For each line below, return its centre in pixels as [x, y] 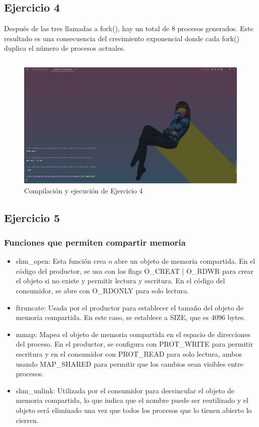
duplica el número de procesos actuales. [65, 48]
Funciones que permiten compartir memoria [95, 242]
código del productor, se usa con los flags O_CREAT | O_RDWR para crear [135, 271]
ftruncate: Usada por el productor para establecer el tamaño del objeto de [129, 307]
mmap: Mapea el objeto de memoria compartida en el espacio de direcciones [133, 334]
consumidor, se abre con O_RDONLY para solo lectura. [102, 290]
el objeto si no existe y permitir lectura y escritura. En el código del [120, 281]
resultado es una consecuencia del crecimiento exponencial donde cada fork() [122, 38]
